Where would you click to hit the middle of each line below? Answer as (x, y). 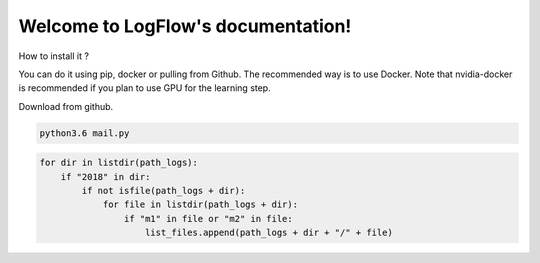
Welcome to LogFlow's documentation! (185, 26)
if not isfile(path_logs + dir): (163, 191)
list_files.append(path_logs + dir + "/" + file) (269, 233)
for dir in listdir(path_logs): (119, 163)
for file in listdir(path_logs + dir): (200, 204)
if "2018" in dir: (105, 176)
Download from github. (66, 106)
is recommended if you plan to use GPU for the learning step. (144, 88)
